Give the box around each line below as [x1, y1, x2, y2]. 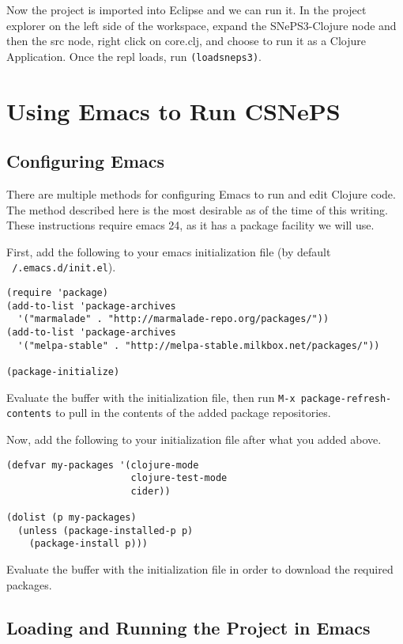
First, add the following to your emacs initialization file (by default [6, 243, 331, 259]
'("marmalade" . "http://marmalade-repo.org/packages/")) [17, 313, 330, 325]
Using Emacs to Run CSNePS [6, 94, 341, 127]
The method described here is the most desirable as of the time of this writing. [6, 201, 388, 218]
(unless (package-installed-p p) [17, 525, 194, 536]
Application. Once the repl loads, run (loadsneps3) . [6, 47, 262, 64]
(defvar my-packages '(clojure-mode [6, 459, 199, 471]
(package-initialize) [6, 366, 120, 377]
